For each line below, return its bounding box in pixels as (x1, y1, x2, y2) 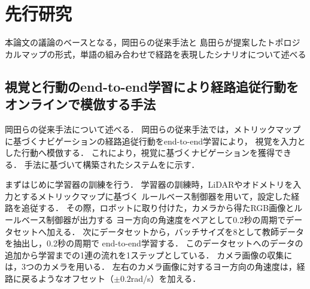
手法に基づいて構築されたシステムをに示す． (24, 158, 200, 170)
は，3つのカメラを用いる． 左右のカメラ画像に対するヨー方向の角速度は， (5, 260, 297, 273)
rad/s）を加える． (130, 272, 201, 285)
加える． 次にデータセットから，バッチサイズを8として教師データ (46, 225, 304, 237)
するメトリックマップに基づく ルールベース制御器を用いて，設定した (21, 189, 291, 202)
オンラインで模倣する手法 (5, 95, 156, 113)
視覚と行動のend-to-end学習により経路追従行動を (5, 77, 299, 95)
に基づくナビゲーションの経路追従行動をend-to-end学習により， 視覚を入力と (5, 134, 306, 147)
